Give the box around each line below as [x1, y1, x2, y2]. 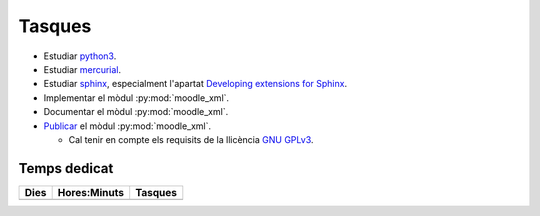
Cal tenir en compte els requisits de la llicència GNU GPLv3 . [68, 133, 314, 145]
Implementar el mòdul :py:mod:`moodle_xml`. [43, 91, 230, 104]
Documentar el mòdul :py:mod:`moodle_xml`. [43, 106, 229, 118]
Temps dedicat [18, 160, 114, 177]
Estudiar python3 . [43, 50, 117, 62]
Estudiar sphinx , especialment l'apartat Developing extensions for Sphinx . [43, 78, 348, 90]
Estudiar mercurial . [43, 63, 122, 75]
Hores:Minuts [57, 185, 125, 199]
